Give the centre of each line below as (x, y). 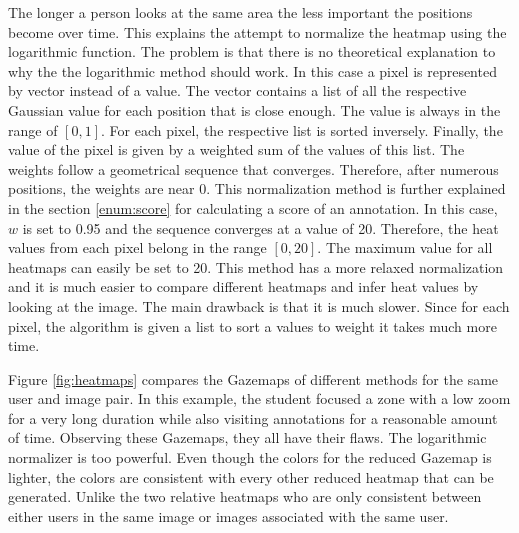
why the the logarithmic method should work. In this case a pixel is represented (252, 70)
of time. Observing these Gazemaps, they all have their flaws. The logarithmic (247, 437)
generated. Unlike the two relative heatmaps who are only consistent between (245, 496)
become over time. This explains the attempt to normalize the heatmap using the (257, 31)
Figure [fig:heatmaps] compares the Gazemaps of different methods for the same (253, 378)
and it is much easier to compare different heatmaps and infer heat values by (243, 286)
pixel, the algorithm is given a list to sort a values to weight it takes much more (252, 325)
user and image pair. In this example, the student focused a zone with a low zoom (259, 398)
